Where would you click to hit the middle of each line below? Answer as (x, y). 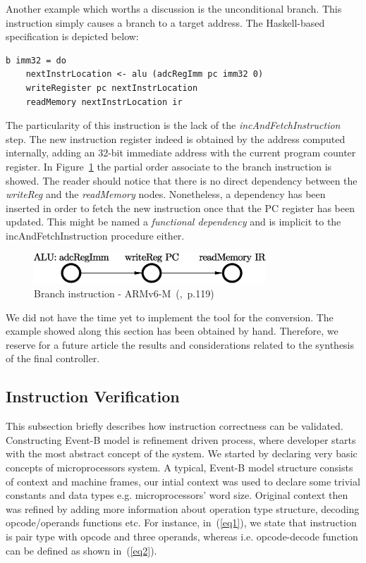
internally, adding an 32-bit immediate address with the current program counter (181, 153)
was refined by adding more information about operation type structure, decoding (183, 508)
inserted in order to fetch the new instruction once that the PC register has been (180, 208)
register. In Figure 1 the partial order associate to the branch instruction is (169, 166)
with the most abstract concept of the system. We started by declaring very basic (182, 453)
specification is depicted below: (72, 36)
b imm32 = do (36, 60)
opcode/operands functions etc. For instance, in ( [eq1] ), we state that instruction (181, 522)
